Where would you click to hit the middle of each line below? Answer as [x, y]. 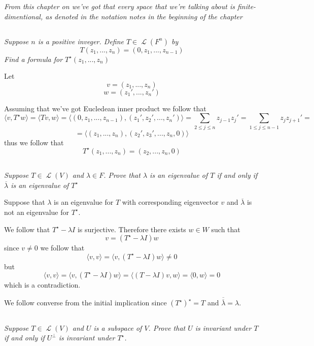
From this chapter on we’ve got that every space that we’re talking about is [119, 6]
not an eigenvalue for [37, 212]
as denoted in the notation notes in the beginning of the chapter [144, 16]
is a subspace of [118, 327]
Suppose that [25, 202]
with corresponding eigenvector [170, 202]
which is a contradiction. [42, 285]
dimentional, [24, 16]
